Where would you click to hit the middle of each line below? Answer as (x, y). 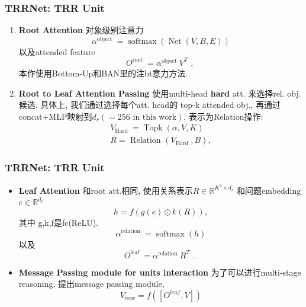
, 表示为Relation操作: (223, 116)
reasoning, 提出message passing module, (91, 284)
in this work (155, 117)
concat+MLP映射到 (55, 116)
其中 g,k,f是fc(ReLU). (58, 222)
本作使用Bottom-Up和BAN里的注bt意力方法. (103, 73)
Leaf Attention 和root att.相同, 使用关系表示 (106, 190)
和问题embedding (269, 190)
